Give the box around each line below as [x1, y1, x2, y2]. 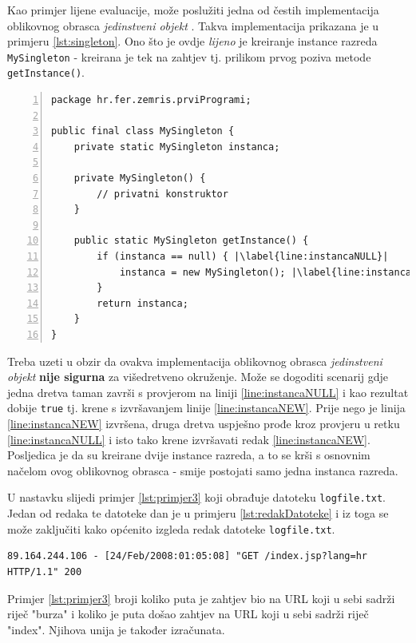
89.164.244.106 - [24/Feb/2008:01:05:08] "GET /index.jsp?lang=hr [7, 550, 368, 562]
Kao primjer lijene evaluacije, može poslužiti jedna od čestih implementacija [7, 2, 379, 18]
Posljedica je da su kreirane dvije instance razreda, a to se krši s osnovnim [7, 447, 370, 463]
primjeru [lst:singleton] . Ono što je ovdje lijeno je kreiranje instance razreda [7, 33, 378, 50]
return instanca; [97, 297, 188, 309]
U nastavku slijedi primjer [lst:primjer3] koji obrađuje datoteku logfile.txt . [7, 489, 386, 506]
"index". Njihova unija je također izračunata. [7, 621, 225, 637]
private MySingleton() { [73, 173, 206, 185]
